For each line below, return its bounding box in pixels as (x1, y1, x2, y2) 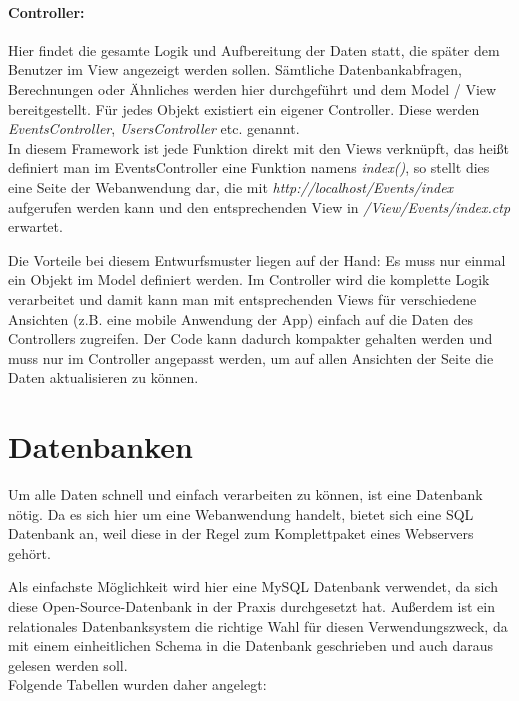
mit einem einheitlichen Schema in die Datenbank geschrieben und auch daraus (8, 635, 493, 656)
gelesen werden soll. (8, 654, 128, 675)
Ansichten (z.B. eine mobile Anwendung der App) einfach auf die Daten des (8, 308, 473, 329)
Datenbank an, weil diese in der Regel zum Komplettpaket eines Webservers (8, 523, 474, 544)
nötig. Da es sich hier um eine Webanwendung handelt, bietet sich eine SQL (8, 503, 474, 524)
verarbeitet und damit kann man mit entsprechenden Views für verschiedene (8, 288, 477, 309)
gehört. (8, 542, 51, 563)
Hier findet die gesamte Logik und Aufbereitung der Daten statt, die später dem (8, 39, 500, 60)
